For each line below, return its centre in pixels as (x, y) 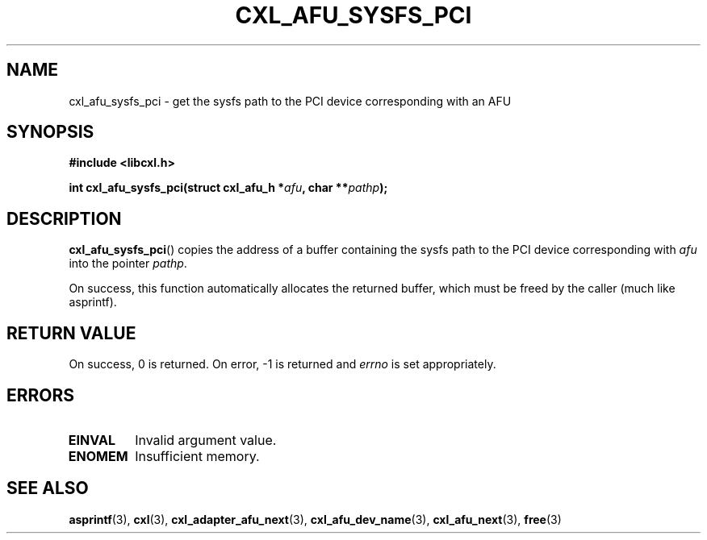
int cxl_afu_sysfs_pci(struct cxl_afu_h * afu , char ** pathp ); (228, 188)
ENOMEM (98, 456)
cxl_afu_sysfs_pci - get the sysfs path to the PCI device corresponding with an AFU (290, 101)
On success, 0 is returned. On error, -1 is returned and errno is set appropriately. (282, 364)
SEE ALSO (48, 488)
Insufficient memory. (197, 456)
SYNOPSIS (50, 132)
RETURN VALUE (71, 333)
